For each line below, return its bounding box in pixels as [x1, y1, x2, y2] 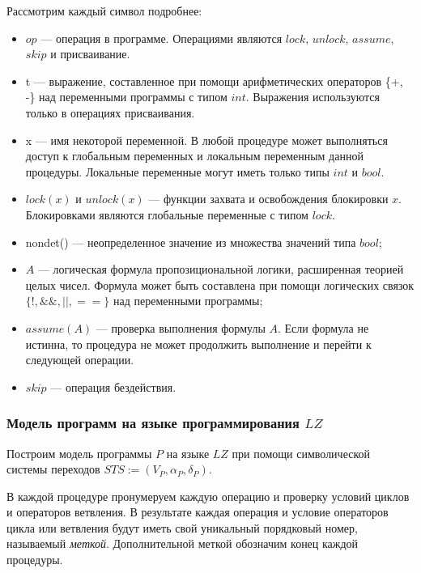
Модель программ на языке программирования [6, 413, 300, 433]
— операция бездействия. [50, 378, 176, 395]
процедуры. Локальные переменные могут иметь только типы [25, 163, 330, 180]
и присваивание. [50, 45, 130, 62]
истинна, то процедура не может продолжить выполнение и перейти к [25, 335, 372, 352]
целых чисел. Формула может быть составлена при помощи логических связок [25, 276, 415, 293]
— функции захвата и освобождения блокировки [148, 190, 389, 207]
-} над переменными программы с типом [25, 88, 228, 105]
